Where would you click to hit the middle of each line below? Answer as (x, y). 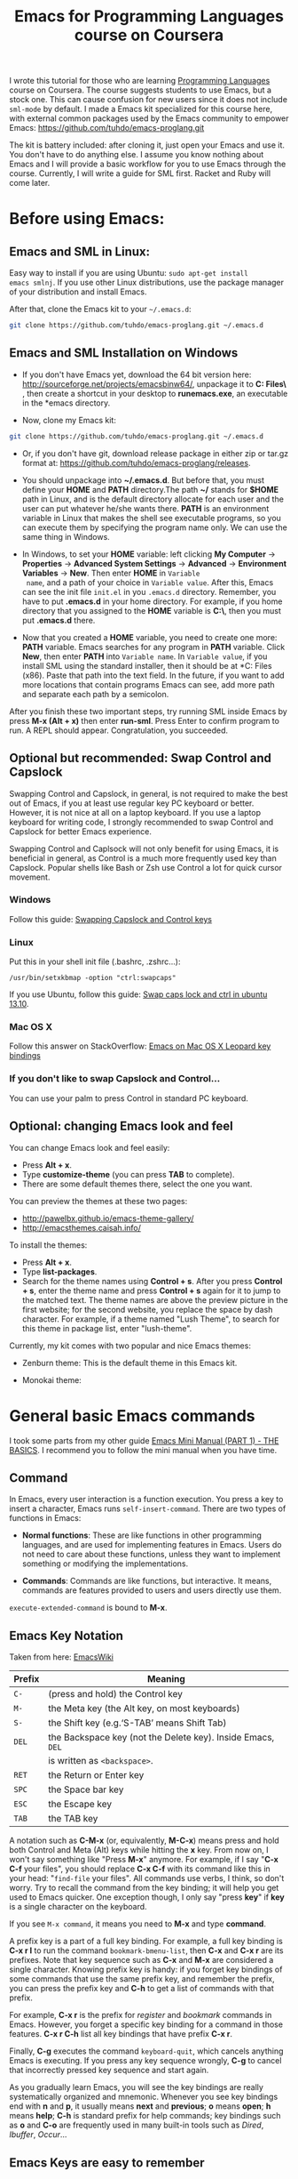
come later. (30, 183)
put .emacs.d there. (59, 620)
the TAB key (73, 1819)
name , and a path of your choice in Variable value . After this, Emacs (150, 582)
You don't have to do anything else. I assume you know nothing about (137, 155)
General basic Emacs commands (132, 1415)
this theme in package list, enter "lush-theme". (107, 1328)
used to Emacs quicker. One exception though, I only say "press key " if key (147, 1897)
